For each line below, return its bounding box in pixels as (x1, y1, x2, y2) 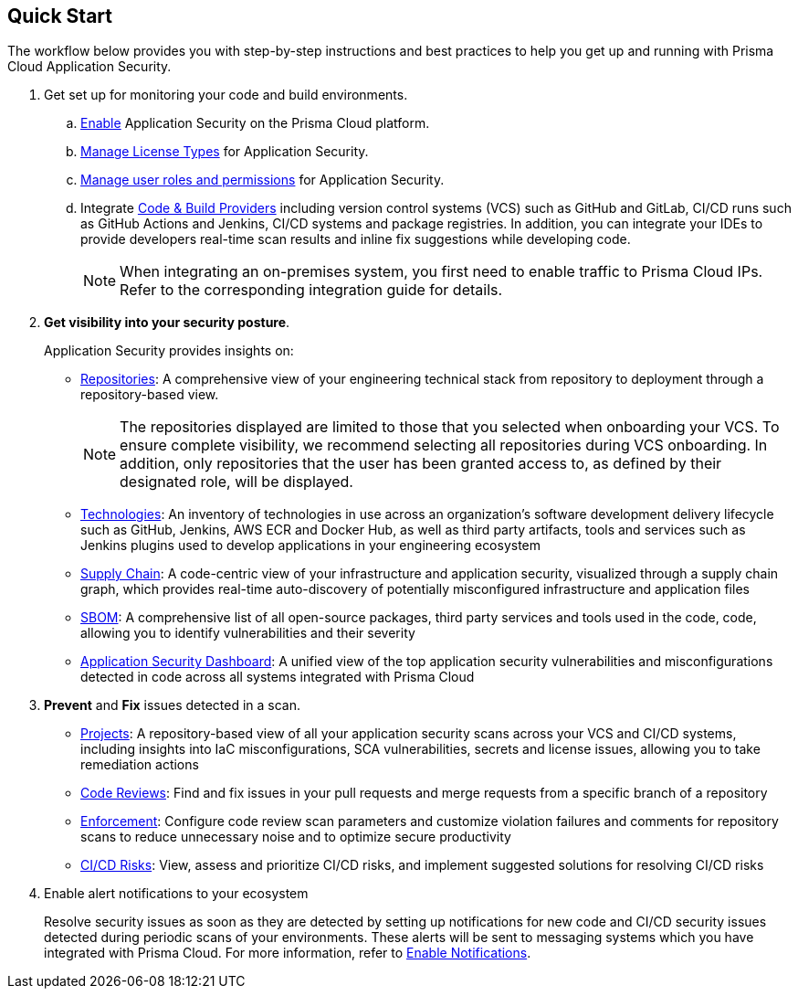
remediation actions (80, 757, 199, 773)
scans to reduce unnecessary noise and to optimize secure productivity (80, 829, 511, 845)
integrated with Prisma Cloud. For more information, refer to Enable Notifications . (44, 945, 531, 961)
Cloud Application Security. (7, 58, 172, 75)
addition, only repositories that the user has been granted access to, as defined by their (120, 454, 722, 473)
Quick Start (7, 5, 112, 27)
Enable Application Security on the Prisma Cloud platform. (80, 115, 430, 132)
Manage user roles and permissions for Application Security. (80, 172, 445, 188)
